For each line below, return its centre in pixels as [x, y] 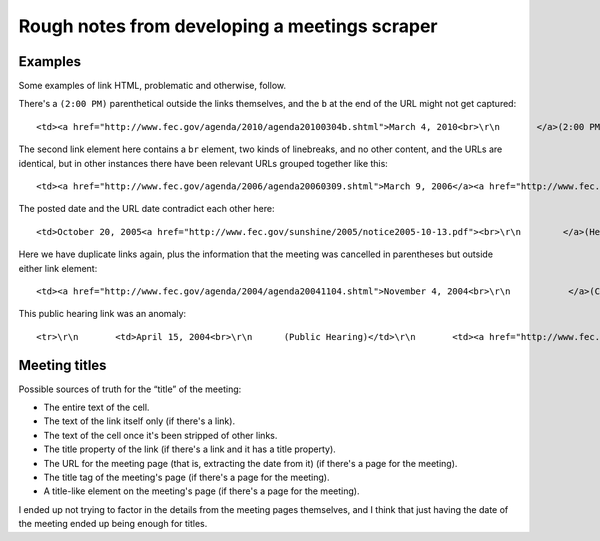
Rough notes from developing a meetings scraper [228, 26]
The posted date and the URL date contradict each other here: [146, 209]
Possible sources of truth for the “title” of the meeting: [130, 389]
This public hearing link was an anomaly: [102, 314]
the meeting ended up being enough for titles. [113, 524]
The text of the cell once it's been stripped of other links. [160, 435]
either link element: [58, 268]
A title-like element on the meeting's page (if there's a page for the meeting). [201, 491]
